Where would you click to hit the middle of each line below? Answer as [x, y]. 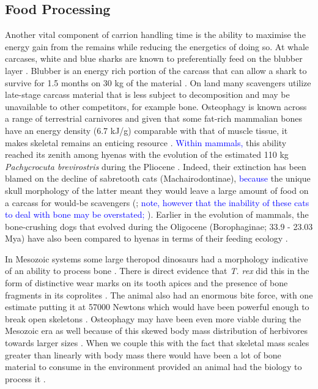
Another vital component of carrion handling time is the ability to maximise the [155, 35]
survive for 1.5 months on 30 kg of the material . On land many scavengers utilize [158, 82]
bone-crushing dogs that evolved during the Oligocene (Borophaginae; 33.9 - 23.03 [159, 226]
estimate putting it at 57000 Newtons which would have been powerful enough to [157, 307]
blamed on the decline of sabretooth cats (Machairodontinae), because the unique [158, 178]
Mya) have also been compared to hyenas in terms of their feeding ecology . [146, 238]
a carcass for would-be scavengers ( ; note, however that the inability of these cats [157, 202]
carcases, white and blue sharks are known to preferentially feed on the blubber [154, 58]
